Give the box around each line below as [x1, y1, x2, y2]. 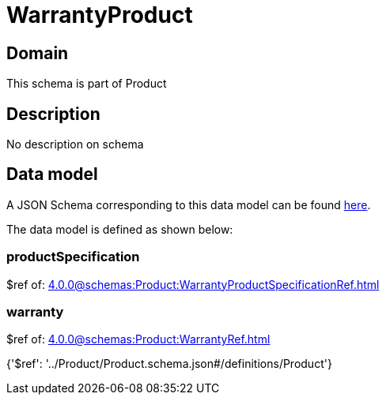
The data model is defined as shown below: [6, 222, 233, 236]
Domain [6, 43, 69, 63]
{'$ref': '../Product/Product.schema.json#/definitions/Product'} [6, 357, 332, 371]
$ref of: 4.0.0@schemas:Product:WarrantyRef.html [6, 332, 271, 347]
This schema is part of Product [6, 77, 167, 91]
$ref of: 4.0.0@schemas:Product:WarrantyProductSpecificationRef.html [6, 277, 380, 291]
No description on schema [6, 137, 144, 152]
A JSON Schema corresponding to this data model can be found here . [6, 197, 371, 212]
